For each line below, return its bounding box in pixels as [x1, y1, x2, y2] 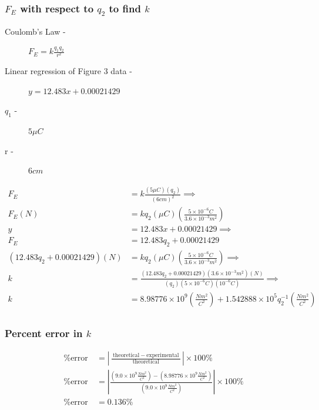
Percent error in [5, 325, 83, 340]
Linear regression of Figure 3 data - [5, 65, 132, 77]
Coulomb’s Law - [5, 25, 66, 37]
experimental [146, 352, 179, 358]
